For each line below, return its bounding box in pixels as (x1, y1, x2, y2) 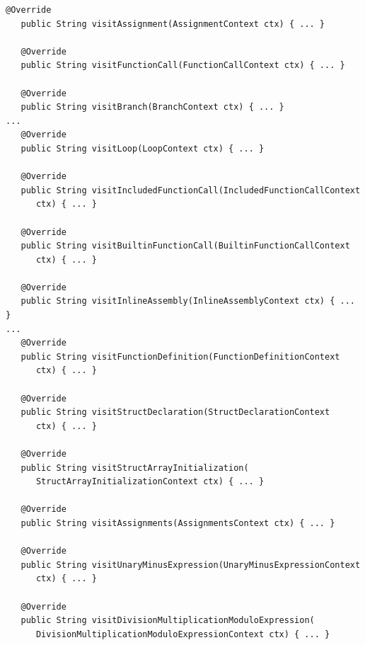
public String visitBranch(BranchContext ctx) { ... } (21, 102, 284, 113)
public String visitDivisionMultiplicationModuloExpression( (21, 615, 315, 626)
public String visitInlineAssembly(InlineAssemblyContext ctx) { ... (21, 296, 355, 307)
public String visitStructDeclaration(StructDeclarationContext (21, 407, 330, 418)
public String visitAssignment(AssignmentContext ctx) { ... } (21, 18, 325, 29)
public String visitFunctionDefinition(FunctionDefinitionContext (21, 351, 340, 362)
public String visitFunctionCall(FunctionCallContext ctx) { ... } (21, 60, 345, 71)
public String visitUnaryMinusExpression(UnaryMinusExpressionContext (21, 559, 361, 570)
